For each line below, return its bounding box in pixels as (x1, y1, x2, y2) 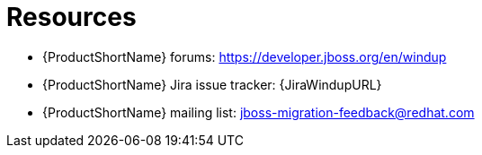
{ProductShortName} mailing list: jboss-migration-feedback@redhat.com (42, 104, 475, 120)
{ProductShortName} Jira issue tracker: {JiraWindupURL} (42, 76, 382, 92)
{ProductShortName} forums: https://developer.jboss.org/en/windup (42, 48, 447, 65)
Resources (6, 2, 137, 32)
